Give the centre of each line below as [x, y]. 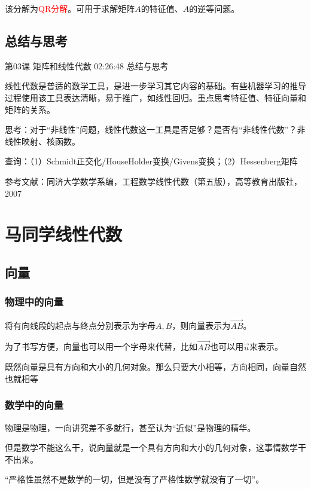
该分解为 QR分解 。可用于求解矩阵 [70, 8]
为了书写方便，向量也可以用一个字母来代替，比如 [101, 346]
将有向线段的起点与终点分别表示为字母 [80, 325]
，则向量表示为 [201, 325]
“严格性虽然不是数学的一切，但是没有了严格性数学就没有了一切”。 [135, 479]
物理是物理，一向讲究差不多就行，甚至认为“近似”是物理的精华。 [130, 427]
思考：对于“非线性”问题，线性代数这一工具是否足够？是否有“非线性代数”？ [151, 129]
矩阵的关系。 [30, 109]
